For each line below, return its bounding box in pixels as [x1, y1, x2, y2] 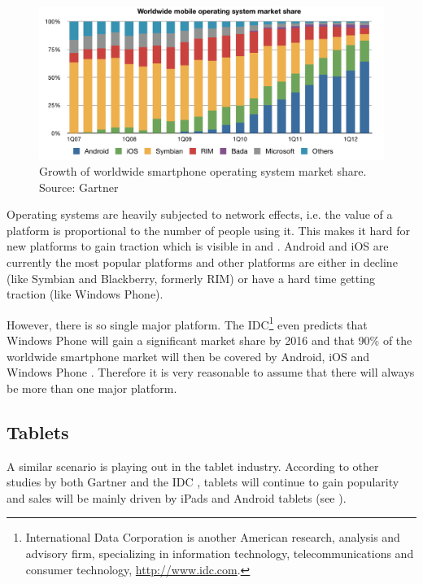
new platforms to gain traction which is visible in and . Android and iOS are [7, 238, 389, 255]
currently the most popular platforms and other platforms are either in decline [7, 253, 398, 270]
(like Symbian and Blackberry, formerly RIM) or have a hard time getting [7, 269, 375, 286]
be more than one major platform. [7, 379, 177, 396]
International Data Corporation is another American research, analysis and [25, 529, 400, 546]
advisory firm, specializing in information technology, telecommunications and [25, 544, 414, 561]
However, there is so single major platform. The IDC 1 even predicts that [7, 313, 368, 333]
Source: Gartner [39, 178, 119, 195]
